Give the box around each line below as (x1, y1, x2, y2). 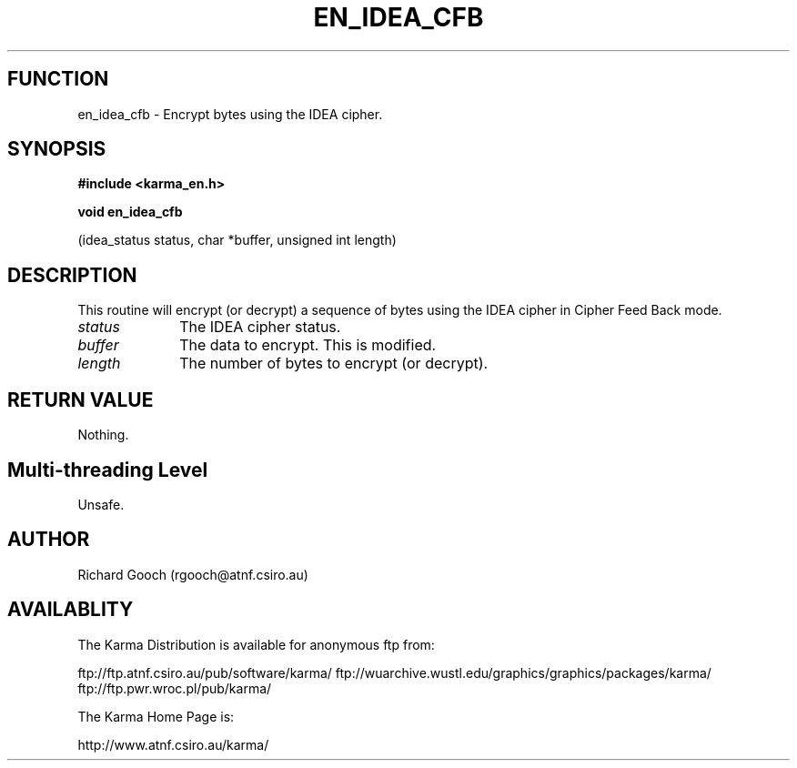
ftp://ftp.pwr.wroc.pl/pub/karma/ (77, 680, 272, 696)
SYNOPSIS (7, 137, 106, 161)
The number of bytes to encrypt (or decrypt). (179, 354, 489, 373)
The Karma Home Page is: (77, 708, 235, 724)
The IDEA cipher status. (179, 318, 341, 337)
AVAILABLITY (7, 598, 134, 621)
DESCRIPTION (7, 263, 137, 287)
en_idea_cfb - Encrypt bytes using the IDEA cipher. (77, 106, 383, 122)
